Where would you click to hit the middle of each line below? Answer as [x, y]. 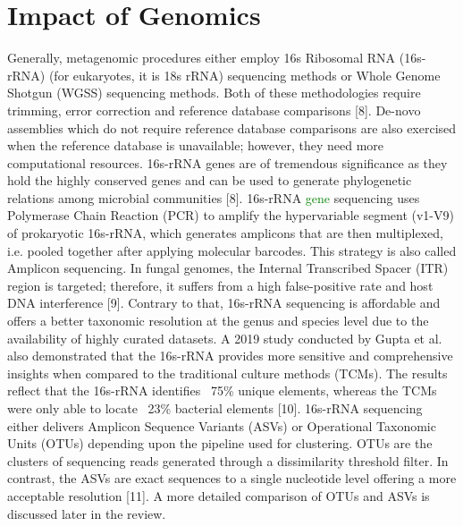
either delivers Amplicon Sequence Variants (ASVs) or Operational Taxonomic [222, 425]
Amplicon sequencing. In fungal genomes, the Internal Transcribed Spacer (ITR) [228, 268]
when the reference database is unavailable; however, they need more [196, 145]
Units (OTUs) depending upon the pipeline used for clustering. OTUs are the [220, 443]
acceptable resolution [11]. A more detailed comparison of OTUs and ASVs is [219, 495]
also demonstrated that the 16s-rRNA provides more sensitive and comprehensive [230, 356]
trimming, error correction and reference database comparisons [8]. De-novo [214, 110]
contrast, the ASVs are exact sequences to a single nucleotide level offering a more [232, 478]
